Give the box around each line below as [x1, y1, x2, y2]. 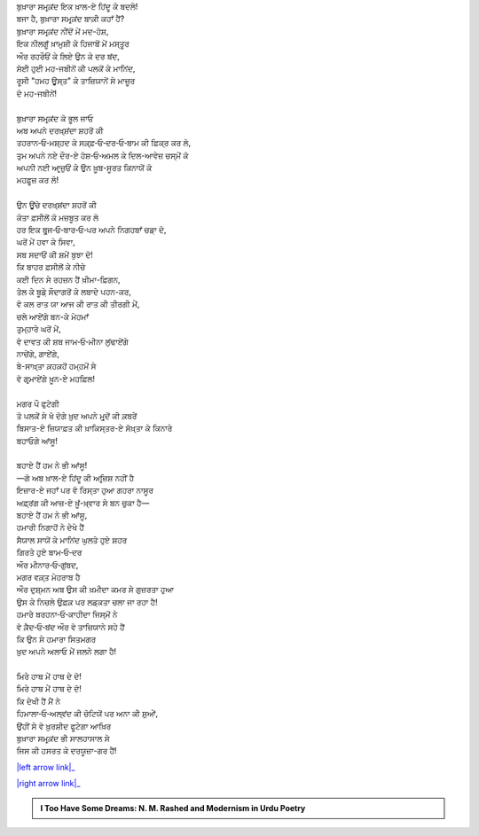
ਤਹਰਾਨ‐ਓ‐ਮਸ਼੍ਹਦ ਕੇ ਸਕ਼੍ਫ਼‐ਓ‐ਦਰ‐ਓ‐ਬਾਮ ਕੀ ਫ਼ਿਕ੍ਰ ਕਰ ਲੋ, [16, 137, 192, 148]
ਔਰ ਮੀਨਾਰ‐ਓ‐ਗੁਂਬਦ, [16, 559, 79, 570]
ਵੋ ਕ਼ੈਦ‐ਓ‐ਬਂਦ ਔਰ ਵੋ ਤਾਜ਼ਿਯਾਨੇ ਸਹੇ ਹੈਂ [16, 621, 125, 632]
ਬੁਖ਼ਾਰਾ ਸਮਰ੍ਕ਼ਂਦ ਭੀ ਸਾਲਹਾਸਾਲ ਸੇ [16, 733, 110, 744]
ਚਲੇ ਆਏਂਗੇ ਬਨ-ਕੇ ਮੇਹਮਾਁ [16, 311, 89, 322]
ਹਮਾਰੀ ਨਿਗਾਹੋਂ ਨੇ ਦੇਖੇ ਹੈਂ [16, 522, 84, 533]
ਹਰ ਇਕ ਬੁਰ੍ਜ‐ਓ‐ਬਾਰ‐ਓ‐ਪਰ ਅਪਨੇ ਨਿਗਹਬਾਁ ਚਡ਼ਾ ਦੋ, [16, 224, 167, 235]
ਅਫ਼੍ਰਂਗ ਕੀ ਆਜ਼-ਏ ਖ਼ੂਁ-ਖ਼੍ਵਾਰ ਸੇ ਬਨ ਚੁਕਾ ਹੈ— [16, 497, 150, 508]
